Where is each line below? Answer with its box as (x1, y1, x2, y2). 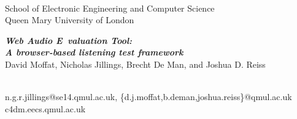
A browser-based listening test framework (5, 46, 183, 59)
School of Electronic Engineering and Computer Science (5, 1, 215, 14)
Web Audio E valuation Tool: (5, 34, 133, 46)
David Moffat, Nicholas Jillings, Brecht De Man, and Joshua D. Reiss (5, 57, 266, 70)
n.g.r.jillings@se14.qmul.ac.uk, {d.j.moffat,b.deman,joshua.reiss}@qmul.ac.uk (5, 90, 292, 103)
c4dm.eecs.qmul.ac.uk (5, 102, 86, 115)
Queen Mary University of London (5, 13, 134, 26)
